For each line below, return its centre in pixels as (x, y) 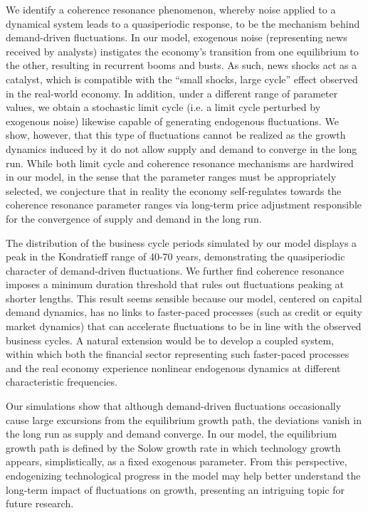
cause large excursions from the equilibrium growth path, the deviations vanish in (184, 419)
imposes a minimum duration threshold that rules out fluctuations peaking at (175, 284)
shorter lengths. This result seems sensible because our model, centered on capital (184, 298)
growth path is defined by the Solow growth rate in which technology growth (173, 447)
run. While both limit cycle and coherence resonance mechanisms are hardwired (180, 163)
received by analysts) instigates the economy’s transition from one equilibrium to (182, 51)
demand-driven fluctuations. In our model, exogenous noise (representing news (177, 37)
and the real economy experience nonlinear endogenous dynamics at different (173, 367)
